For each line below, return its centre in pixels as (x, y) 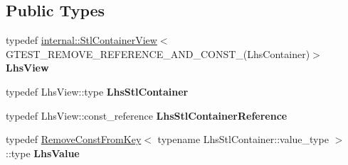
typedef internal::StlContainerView (81, 40)
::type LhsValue (43, 153)
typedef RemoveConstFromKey (74, 139)
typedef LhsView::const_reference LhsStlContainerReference (147, 115)
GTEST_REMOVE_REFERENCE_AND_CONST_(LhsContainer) (158, 53)
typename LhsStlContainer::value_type (243, 139)
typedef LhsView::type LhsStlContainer (97, 91)
